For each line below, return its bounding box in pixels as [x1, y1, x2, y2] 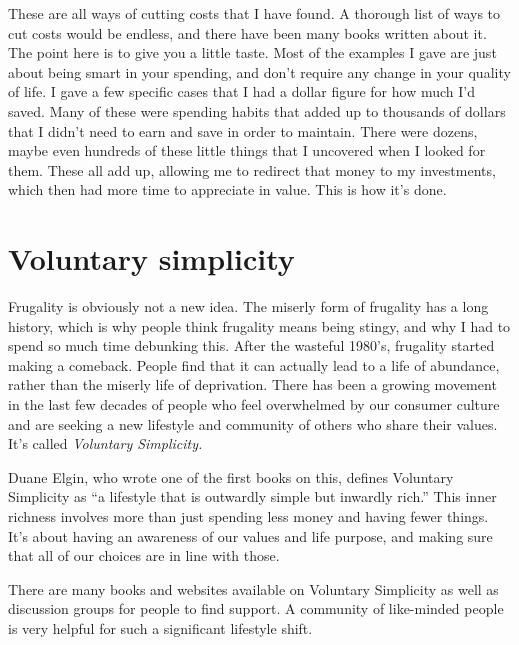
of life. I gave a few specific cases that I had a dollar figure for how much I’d [8, 81, 475, 102]
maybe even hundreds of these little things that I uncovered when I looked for [8, 140, 486, 161]
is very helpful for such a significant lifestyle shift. [8, 617, 313, 638]
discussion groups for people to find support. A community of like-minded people [8, 598, 504, 619]
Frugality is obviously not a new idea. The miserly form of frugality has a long [8, 296, 489, 317]
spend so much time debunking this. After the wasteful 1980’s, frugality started [8, 335, 495, 356]
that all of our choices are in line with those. [8, 545, 280, 566]
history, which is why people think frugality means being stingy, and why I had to [8, 315, 511, 336]
